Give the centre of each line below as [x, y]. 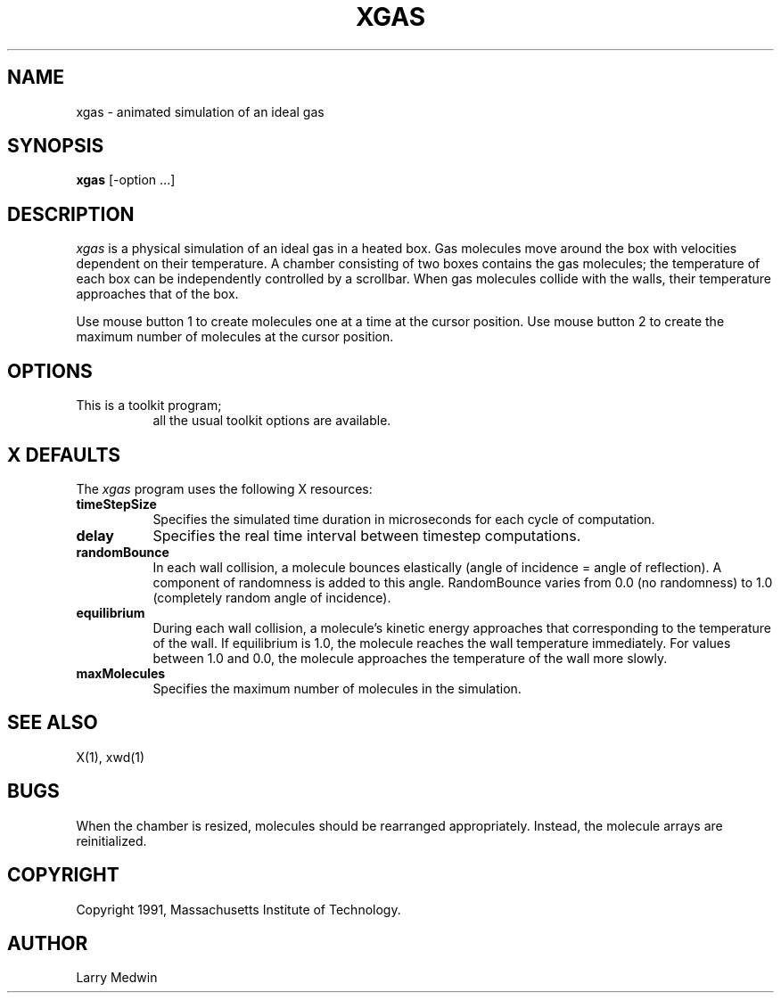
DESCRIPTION [71, 214]
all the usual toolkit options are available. [272, 421]
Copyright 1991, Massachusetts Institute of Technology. [238, 909]
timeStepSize [116, 504]
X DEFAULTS [64, 455]
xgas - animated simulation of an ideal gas [200, 111]
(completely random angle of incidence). [272, 597]
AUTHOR [48, 943]
